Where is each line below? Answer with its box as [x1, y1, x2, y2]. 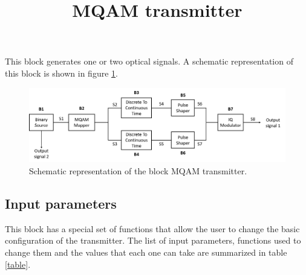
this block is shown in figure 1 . [5, 66, 118, 79]
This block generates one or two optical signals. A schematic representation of [5, 55, 293, 68]
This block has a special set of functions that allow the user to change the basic [5, 222, 300, 235]
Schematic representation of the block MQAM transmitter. [29, 164, 247, 177]
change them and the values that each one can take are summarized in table [5, 245, 287, 258]
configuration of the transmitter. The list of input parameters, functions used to [5, 234, 301, 247]
